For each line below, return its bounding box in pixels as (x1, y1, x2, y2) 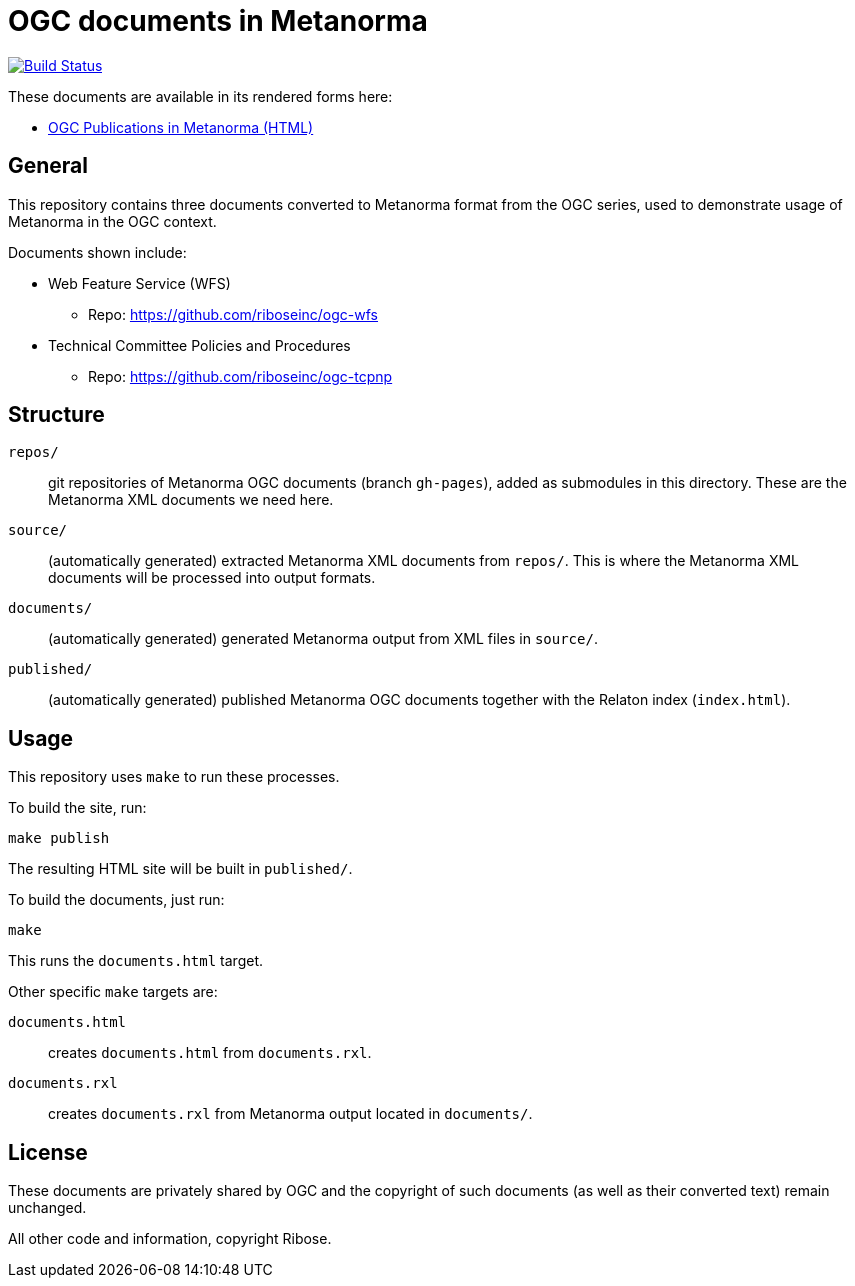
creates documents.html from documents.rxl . (48, 1044, 372, 1062)
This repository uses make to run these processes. (8, 768, 340, 786)
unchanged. (8, 1199, 87, 1217)
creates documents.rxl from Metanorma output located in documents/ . (48, 1105, 533, 1123)
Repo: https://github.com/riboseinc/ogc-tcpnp (88, 367, 393, 385)
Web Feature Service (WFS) (48, 274, 231, 292)
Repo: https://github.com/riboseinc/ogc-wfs (88, 305, 379, 323)
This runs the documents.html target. (8, 952, 264, 970)
